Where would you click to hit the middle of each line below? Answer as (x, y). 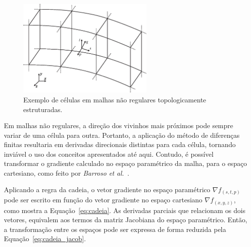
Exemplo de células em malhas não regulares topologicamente (115, 99)
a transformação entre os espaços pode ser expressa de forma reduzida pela (115, 229)
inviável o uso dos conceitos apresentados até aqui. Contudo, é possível (109, 154)
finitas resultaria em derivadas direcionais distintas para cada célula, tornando (120, 144)
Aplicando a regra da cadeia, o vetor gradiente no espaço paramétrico (107, 189)
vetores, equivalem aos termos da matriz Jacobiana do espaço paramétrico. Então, (126, 220)
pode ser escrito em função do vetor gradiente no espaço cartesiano (103, 200)
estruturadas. (43, 109)
